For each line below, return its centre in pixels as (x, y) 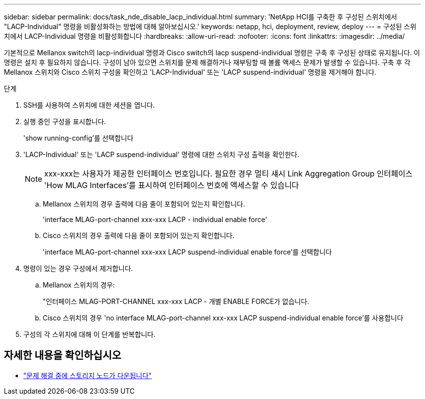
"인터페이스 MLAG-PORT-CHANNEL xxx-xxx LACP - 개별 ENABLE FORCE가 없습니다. (176, 301)
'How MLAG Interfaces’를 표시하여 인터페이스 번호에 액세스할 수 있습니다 (172, 185)
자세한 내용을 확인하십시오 (63, 355)
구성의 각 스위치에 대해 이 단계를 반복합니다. (90, 334)
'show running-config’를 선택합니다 (78, 138)
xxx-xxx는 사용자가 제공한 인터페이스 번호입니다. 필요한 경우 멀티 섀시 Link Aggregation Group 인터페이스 (229, 174)
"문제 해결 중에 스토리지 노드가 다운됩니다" (88, 375)
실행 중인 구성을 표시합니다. (65, 121)
